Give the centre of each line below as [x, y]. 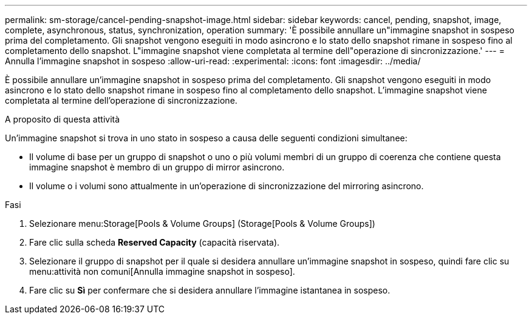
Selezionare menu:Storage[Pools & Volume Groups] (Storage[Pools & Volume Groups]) [202, 223]
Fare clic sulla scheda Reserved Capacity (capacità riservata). [155, 242]
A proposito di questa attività [63, 119]
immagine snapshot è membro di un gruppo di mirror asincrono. [157, 167]
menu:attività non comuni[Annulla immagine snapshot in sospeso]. [162, 271]
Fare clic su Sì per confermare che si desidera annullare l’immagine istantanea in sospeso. [210, 290]
